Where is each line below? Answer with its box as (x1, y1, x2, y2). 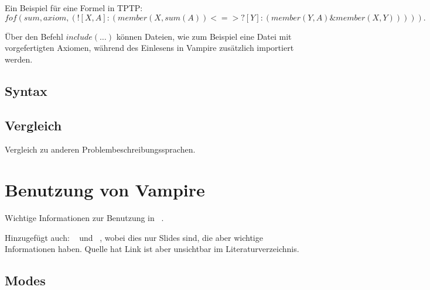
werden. (5, 53, 33, 65)
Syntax (5, 81, 47, 99)
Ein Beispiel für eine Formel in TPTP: (5, 2, 143, 13)
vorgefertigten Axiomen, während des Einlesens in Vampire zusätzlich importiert (5, 42, 294, 54)
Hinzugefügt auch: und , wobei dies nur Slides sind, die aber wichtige (5, 231, 263, 243)
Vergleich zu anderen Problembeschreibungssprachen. (5, 143, 196, 156)
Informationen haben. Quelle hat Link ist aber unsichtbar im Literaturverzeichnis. (5, 243, 299, 255)
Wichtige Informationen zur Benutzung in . (5, 212, 164, 224)
